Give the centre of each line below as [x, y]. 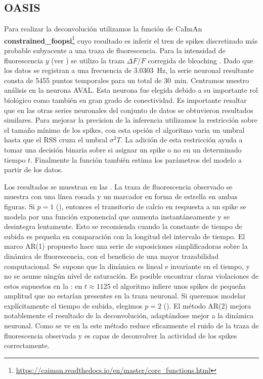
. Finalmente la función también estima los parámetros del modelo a [136, 159]
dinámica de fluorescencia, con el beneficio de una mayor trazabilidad [112, 256]
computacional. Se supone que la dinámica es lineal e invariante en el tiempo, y [127, 266]
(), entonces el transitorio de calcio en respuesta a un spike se [151, 206]
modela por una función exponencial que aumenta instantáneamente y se [117, 216]
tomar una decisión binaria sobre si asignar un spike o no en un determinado [123, 149]
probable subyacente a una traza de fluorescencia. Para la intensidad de [115, 50]
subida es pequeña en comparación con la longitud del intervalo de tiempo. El [125, 236]
